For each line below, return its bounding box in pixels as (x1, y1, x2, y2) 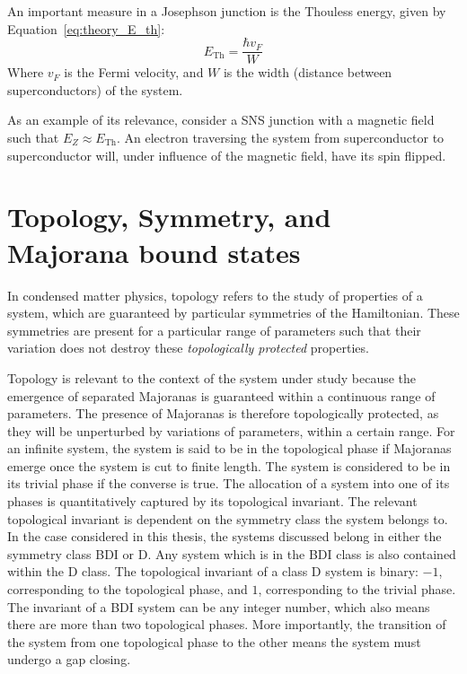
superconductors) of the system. (7, 80, 183, 99)
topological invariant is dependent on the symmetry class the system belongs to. (7, 509, 448, 528)
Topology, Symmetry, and (7, 198, 331, 235)
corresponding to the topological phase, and (7, 580, 248, 599)
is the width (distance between (223, 63, 392, 82)
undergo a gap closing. (7, 650, 131, 669)
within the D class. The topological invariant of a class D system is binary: (7, 562, 419, 581)
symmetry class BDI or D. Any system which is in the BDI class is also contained (7, 544, 456, 563)
